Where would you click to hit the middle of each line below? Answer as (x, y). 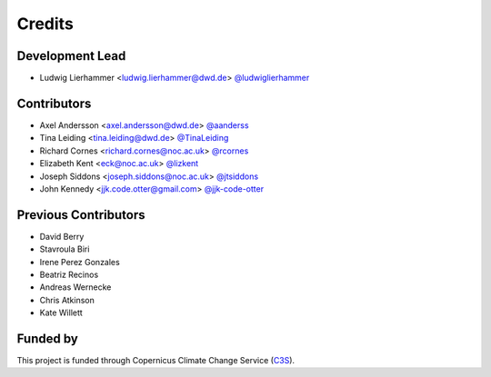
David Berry (62, 236)
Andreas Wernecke (75, 287)
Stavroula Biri (65, 249)
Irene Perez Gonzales (80, 262)
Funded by (48, 338)
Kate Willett (61, 313)
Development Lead (71, 56)
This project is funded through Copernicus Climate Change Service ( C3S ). (156, 361)
